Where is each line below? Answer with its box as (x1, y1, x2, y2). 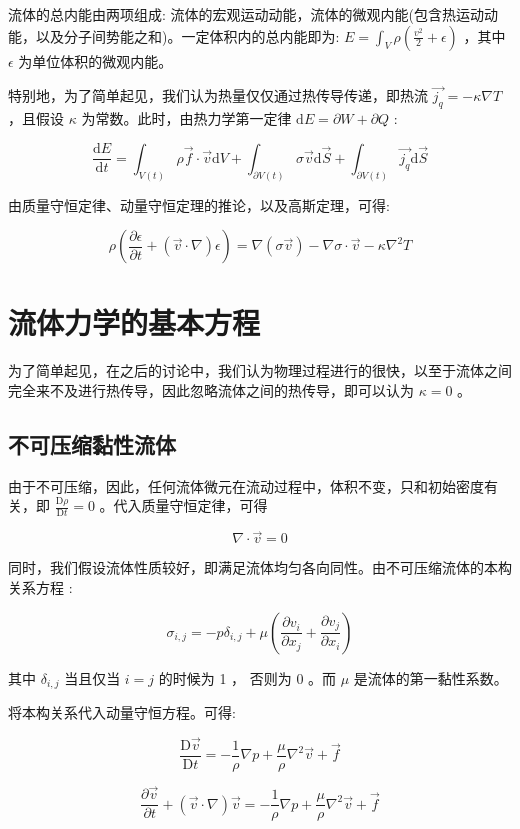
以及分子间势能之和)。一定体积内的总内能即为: (35, 25, 340, 46)
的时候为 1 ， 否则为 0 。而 (158, 667, 337, 688)
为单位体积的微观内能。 (18, 50, 173, 71)
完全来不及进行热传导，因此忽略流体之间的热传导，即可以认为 (8, 379, 414, 400)
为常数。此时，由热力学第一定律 (81, 108, 292, 129)
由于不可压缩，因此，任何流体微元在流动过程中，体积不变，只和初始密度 (8, 475, 484, 496)
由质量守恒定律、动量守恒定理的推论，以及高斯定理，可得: (8, 194, 390, 215)
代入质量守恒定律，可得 (113, 495, 268, 516)
